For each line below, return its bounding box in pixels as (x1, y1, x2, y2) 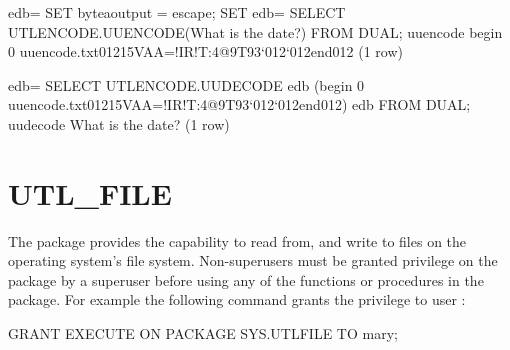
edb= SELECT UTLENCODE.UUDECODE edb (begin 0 (8, 74, 365, 95)
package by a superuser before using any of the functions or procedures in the (8, 269, 484, 290)
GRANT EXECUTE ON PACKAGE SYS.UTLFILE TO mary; (8, 323, 398, 344)
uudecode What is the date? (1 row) (8, 113, 230, 134)
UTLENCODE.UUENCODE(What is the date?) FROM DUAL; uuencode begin (8, 21, 503, 42)
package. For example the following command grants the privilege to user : (8, 289, 466, 310)
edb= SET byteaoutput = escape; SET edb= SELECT (8, 2, 346, 22)
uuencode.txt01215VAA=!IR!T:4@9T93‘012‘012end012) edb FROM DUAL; (8, 94, 471, 115)
